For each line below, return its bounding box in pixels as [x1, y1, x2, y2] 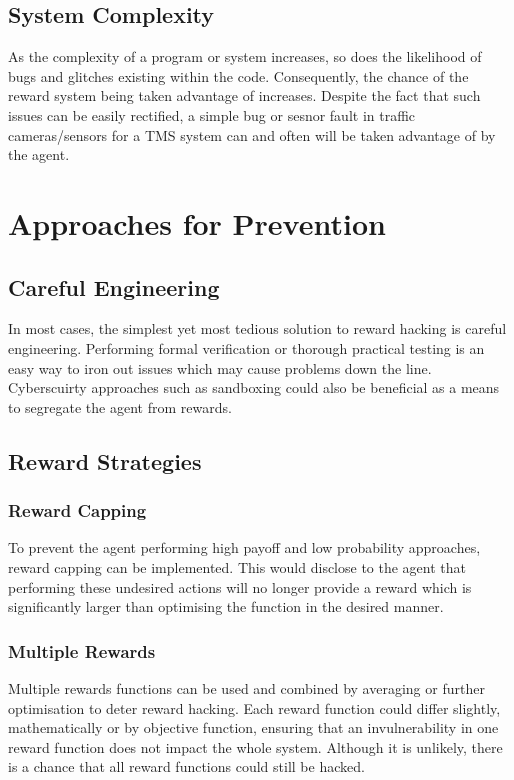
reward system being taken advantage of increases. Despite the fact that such [8, 85, 481, 106]
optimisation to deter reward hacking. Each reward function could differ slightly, [8, 697, 501, 718]
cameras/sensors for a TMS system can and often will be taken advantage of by [8, 124, 496, 145]
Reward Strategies [8, 445, 202, 476]
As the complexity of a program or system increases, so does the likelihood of [8, 46, 482, 67]
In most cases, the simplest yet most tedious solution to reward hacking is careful [8, 318, 507, 339]
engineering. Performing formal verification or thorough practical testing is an [8, 337, 485, 358]
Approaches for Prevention [8, 202, 386, 243]
